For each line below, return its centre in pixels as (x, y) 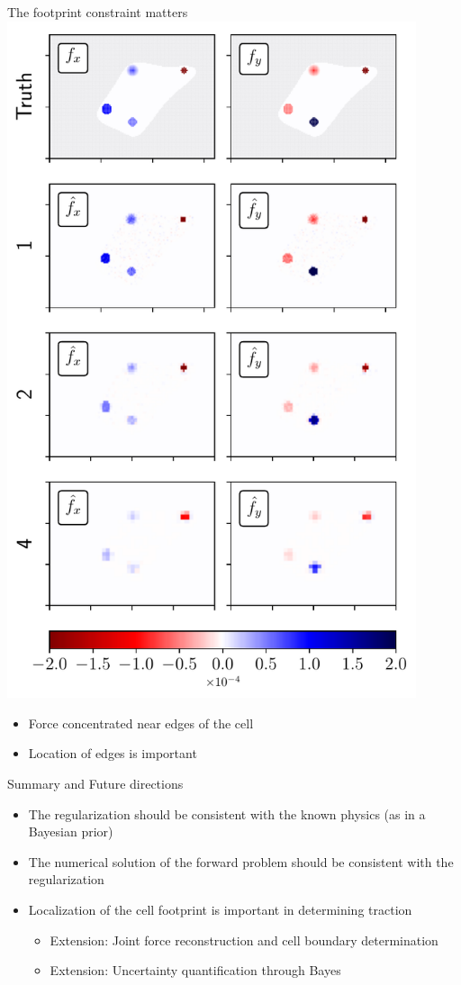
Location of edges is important (113, 753)
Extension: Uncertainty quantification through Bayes (195, 970)
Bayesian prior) (71, 831)
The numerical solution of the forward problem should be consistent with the (241, 861)
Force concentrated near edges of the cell (141, 723)
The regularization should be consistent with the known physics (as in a (227, 813)
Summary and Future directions (95, 783)
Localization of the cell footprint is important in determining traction (220, 909)
